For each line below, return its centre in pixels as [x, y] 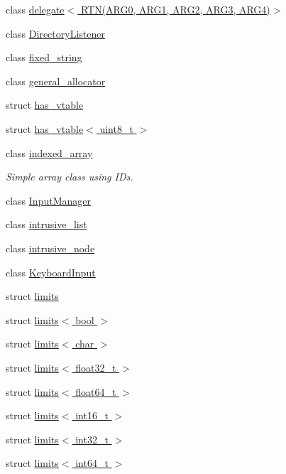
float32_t [96, 367]
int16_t [92, 415]
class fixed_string [44, 57]
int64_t [92, 463]
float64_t [96, 391]
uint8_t [116, 128]
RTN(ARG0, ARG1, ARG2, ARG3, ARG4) [175, 9]
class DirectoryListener [55, 33]
